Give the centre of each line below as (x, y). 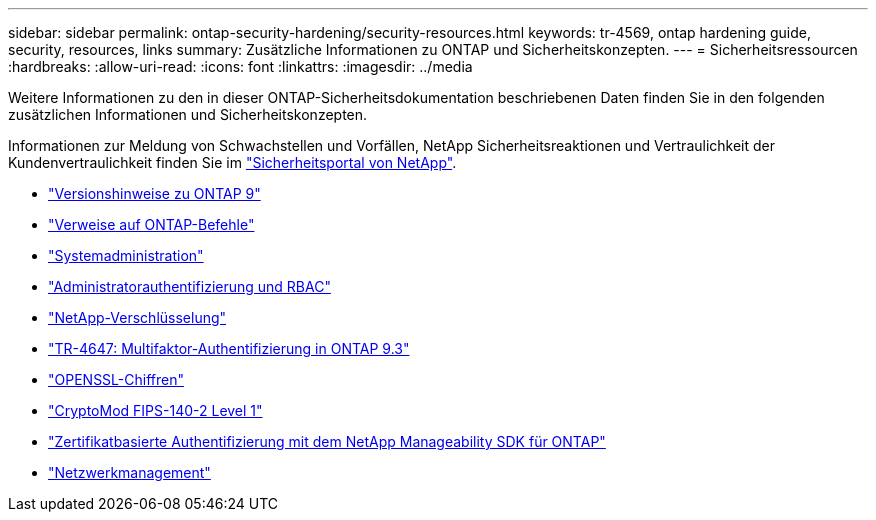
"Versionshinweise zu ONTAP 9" (154, 193)
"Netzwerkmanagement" (129, 472)
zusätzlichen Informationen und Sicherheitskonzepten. (188, 114)
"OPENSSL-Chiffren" (116, 379)
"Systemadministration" (126, 255)
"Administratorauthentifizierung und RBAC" (189, 286)
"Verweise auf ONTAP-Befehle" (151, 224)
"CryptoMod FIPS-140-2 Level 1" (155, 410)
